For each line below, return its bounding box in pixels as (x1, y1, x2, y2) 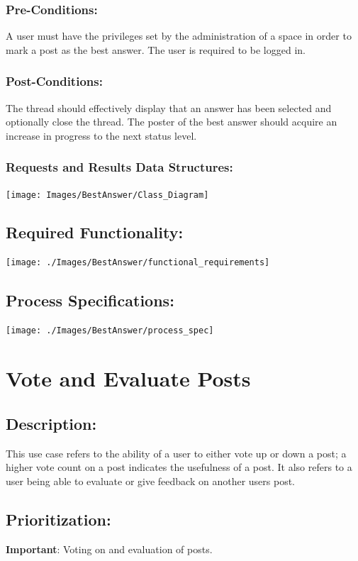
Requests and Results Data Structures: (6, 158, 233, 176)
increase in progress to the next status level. (6, 128, 197, 143)
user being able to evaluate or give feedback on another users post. (6, 473, 296, 488)
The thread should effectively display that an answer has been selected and (6, 100, 332, 115)
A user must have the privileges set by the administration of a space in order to (6, 28, 352, 43)
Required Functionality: (6, 221, 184, 243)
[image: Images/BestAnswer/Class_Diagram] (6, 189, 209, 200)
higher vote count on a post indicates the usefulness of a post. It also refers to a (6, 460, 352, 474)
